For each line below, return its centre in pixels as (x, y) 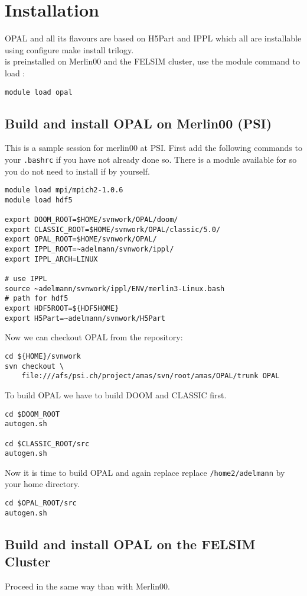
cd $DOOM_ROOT (32, 414)
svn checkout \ (35, 366)
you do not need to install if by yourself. (77, 171)
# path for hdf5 (37, 299)
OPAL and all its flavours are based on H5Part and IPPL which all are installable (153, 38)
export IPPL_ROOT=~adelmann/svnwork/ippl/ (89, 249)
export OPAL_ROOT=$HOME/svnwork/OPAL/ (81, 239)
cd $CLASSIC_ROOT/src (47, 444)
